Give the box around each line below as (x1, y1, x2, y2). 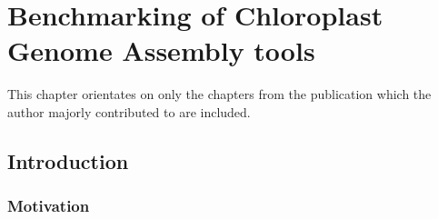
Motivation (7, 194, 90, 217)
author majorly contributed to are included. (7, 102, 251, 121)
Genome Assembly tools (7, 32, 315, 69)
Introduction (7, 146, 129, 174)
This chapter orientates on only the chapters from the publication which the (7, 85, 432, 104)
